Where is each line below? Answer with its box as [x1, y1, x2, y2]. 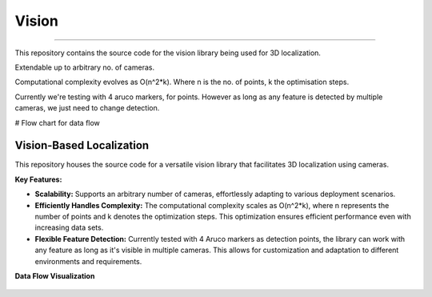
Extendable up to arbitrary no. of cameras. [14, 62, 155, 72]
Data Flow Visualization [14, 271, 95, 280]
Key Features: [14, 175, 62, 184]
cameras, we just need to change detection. [14, 103, 160, 113]
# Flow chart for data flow [14, 118, 100, 127]
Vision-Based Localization [14, 138, 150, 152]
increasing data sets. [34, 223, 104, 232]
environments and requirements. [34, 256, 142, 266]
